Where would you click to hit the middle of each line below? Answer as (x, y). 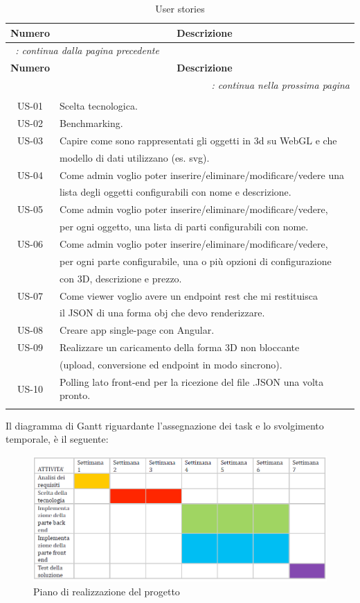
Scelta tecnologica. (99, 106)
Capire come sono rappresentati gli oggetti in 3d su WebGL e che (198, 140)
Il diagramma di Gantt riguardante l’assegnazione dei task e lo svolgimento (165, 425)
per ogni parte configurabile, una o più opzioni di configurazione (196, 261)
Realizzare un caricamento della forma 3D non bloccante (180, 347)
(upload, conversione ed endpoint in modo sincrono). (171, 364)
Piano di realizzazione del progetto (107, 591)
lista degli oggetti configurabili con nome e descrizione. (175, 192)
